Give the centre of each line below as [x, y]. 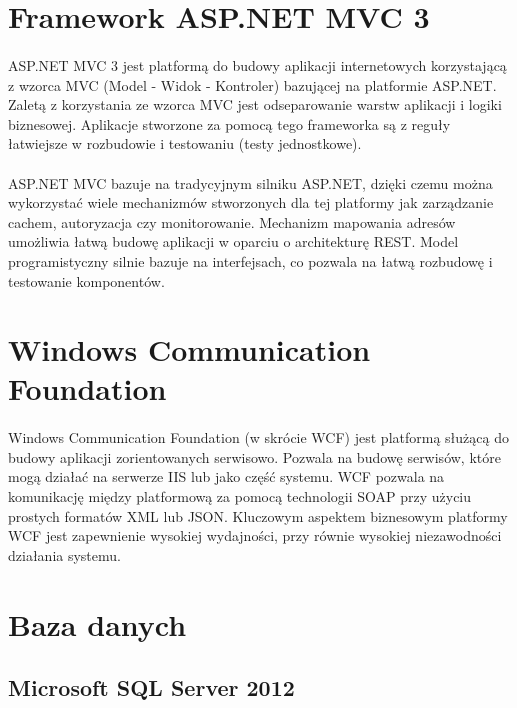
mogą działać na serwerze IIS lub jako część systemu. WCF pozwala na [226, 476]
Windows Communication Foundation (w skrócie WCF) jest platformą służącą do [258, 437]
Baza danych [97, 623]
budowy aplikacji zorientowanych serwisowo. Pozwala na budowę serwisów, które [254, 456]
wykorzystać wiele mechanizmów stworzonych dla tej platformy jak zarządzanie [251, 202]
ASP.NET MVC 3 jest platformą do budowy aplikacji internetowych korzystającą [257, 64]
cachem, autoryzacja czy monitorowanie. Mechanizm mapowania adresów [232, 221]
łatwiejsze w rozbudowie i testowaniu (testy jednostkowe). [185, 143]
